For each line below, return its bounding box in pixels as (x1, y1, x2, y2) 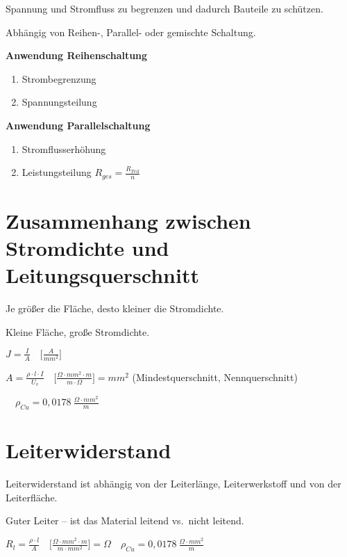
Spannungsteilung (22, 95, 97, 109)
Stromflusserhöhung (22, 141, 106, 156)
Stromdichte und (6, 233, 169, 261)
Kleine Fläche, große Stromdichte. (6, 324, 150, 339)
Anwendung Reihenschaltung (6, 48, 148, 63)
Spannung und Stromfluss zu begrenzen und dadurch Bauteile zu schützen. (6, 1, 323, 15)
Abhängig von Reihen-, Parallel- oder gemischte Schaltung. (6, 24, 256, 39)
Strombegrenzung (22, 71, 96, 86)
